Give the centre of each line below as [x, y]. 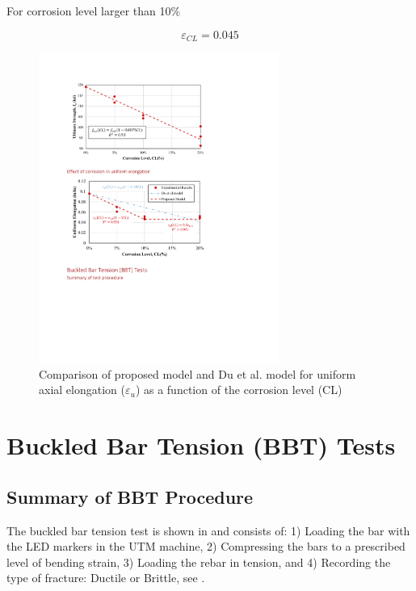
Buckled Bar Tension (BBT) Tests [201, 445]
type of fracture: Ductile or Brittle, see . [106, 578]
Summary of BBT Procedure [130, 496]
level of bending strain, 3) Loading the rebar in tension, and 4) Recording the [199, 562]
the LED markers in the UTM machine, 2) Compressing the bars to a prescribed [206, 546]
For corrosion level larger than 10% [94, 10]
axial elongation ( [82, 390]
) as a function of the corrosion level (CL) [239, 390]
